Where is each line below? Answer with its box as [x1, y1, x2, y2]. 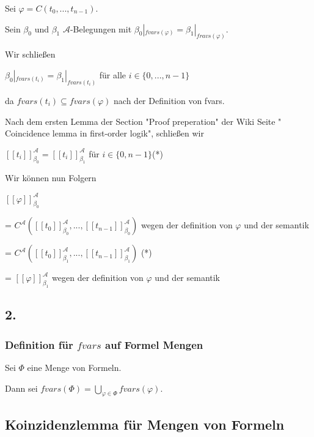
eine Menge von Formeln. [27, 361, 122, 374]
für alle [99, 69, 126, 81]
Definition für [5, 337, 73, 352]
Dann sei [5, 381, 38, 394]
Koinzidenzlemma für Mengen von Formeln [5, 414, 285, 433]
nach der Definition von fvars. [114, 94, 225, 106]
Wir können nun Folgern [5, 171, 97, 184]
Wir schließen [5, 48, 56, 61]
